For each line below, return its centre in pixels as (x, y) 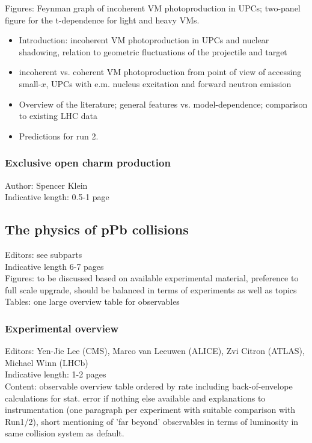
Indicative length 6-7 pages (54, 266)
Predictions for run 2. (59, 136)
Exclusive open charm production (88, 163)
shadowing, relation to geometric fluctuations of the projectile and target (153, 51)
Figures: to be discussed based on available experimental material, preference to (152, 278)
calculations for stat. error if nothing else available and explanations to (135, 398)
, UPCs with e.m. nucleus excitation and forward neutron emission (169, 83)
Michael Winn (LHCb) (47, 362)
